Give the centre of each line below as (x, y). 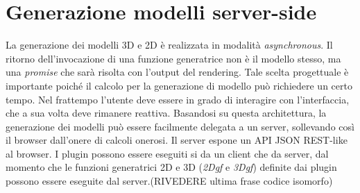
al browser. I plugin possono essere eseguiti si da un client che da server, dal (167, 153)
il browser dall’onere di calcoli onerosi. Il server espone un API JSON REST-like (177, 140)
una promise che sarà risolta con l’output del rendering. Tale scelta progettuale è (177, 72)
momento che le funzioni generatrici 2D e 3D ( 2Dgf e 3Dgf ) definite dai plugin (171, 167)
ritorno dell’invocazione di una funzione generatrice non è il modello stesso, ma (173, 58)
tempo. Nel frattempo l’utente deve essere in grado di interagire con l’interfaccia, (178, 99)
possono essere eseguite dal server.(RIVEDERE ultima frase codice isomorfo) (169, 181)
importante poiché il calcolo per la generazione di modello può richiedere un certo (179, 85)
